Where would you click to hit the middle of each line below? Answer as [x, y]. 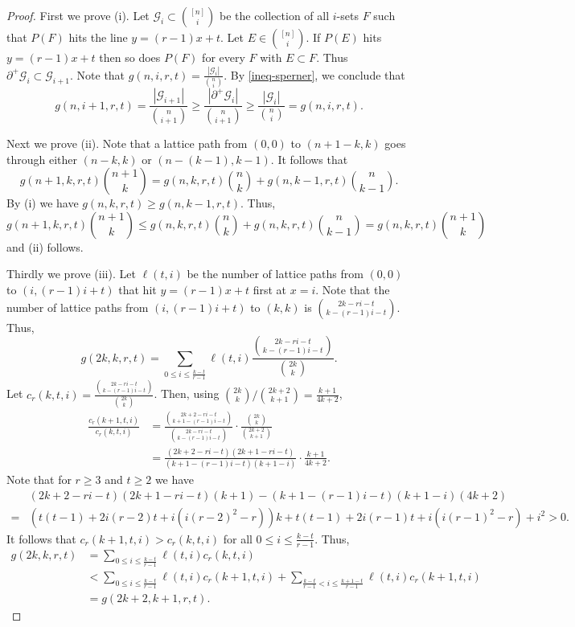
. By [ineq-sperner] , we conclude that [314, 74]
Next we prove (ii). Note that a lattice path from [127, 143]
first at [270, 290]
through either [42, 159]
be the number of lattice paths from [275, 274]
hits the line [98, 37]
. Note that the [353, 290]
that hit [138, 290]
